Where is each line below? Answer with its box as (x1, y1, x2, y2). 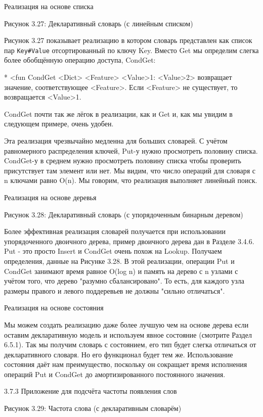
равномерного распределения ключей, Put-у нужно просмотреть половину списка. (4, 145, 258, 156)
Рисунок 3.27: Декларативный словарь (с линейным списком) (4, 18, 193, 28)
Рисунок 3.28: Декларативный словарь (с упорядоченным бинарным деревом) (4, 209, 243, 219)
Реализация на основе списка (4, 1, 94, 11)
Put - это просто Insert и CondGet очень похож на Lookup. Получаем (4, 246, 222, 256)
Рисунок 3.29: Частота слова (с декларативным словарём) (4, 403, 182, 413)
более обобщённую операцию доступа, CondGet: (4, 55, 156, 65)
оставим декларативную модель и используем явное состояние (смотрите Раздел (4, 329, 252, 340)
